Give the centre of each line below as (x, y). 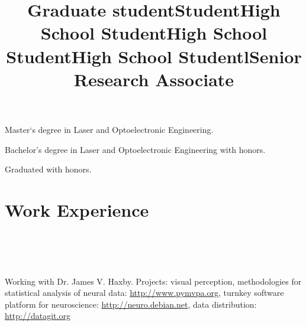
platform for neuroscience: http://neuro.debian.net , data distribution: (131, 304)
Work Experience (77, 209)
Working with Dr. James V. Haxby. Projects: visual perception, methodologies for (153, 281)
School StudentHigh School (154, 33)
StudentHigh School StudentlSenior (154, 56)
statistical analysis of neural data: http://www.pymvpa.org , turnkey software (144, 293)
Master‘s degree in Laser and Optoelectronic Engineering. (109, 129)
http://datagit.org (38, 316)
